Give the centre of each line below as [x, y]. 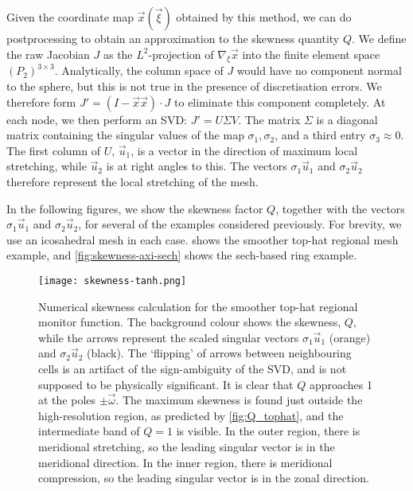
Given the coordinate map [70, 17]
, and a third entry [320, 135]
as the [118, 54]
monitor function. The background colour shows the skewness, [190, 322]
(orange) [350, 337]
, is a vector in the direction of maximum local [244, 150]
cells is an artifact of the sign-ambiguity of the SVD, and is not [193, 368]
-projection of [181, 54]
